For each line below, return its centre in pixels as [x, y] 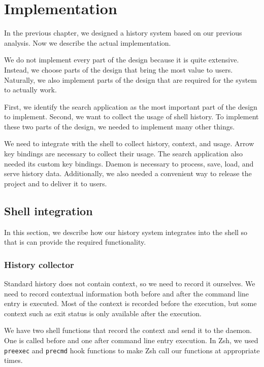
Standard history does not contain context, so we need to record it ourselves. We [130, 283]
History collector [39, 264]
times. [13, 360]
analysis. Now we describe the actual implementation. [88, 42]
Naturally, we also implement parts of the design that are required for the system [130, 79]
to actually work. [30, 90]
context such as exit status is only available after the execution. [103, 313]
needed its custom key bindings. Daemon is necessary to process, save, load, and [129, 163]
